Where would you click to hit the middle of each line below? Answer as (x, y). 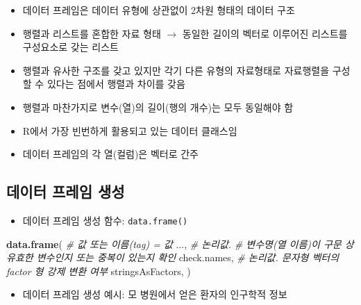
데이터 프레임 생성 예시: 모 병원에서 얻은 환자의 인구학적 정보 (155, 294)
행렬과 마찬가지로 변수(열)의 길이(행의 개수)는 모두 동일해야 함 (158, 107)
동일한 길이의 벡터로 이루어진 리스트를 (265, 33)
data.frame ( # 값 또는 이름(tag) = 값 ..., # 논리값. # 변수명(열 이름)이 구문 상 (180, 244)
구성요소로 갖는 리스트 (70, 47)
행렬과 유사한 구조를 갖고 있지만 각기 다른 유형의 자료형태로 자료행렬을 (176, 70)
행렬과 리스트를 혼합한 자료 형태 (92, 33)
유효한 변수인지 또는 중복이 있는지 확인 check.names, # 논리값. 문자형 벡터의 (173, 257)
